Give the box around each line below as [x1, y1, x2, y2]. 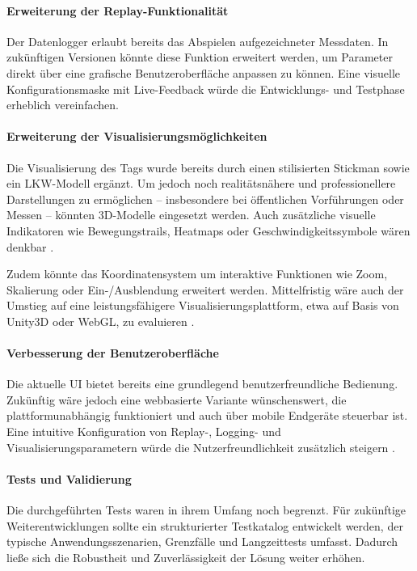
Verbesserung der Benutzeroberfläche [6, 345, 219, 362]
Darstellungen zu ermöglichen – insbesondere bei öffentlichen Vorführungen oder [6, 190, 404, 207]
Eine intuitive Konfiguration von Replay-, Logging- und [6, 423, 281, 440]
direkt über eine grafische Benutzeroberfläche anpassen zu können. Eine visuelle [6, 64, 401, 81]
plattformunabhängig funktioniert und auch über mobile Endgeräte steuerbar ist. [6, 407, 408, 424]
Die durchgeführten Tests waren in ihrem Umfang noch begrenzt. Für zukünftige [6, 501, 406, 518]
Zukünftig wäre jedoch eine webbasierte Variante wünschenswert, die [6, 391, 347, 408]
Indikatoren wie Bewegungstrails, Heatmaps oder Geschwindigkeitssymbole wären [6, 222, 411, 239]
